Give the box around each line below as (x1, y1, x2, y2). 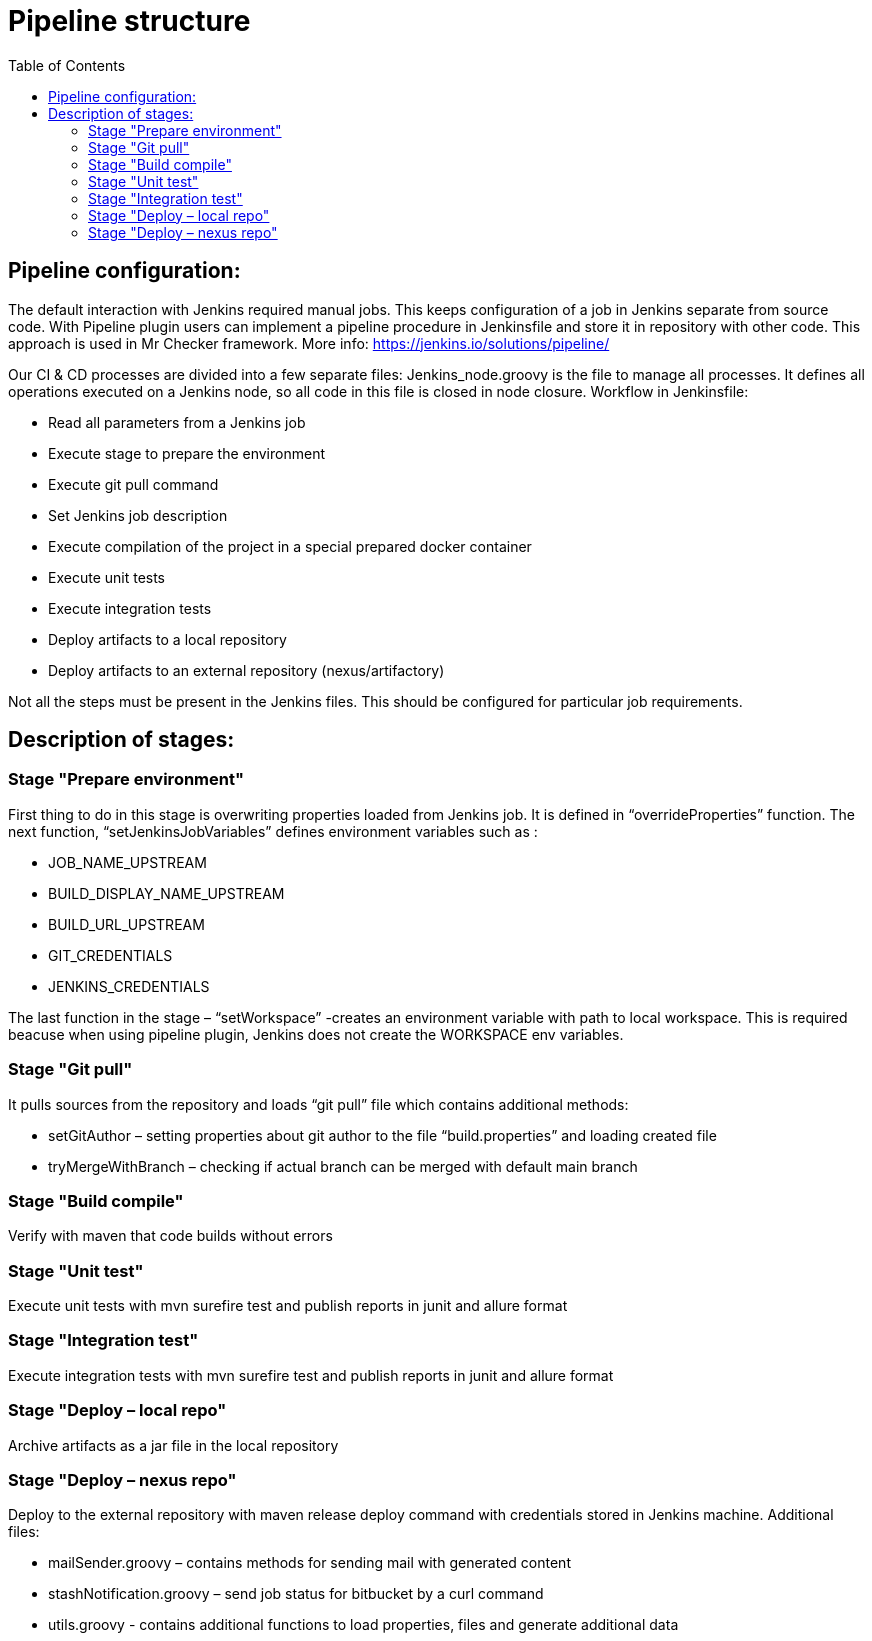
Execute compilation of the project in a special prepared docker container (48, 537, 532, 555)
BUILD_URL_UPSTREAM (48, 915, 205, 933)
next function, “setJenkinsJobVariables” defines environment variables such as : (8, 822, 538, 840)
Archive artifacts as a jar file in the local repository (8, 1436, 339, 1454)
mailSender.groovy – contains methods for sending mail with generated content (48, 1554, 571, 1572)
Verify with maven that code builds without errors (8, 1227, 333, 1245)
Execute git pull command (48, 475, 219, 493)
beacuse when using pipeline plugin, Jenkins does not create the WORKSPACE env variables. (8, 1025, 624, 1043)
